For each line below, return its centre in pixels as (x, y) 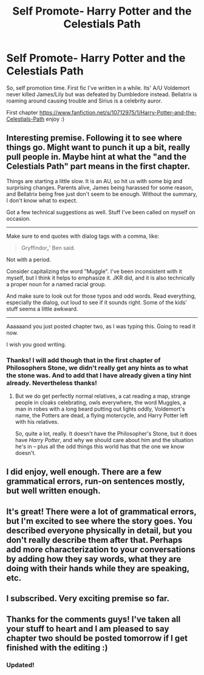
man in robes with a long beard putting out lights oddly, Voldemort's (100, 409)
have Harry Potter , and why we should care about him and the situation (104, 440)
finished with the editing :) (57, 647)
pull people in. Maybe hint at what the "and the (97, 157)
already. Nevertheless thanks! (52, 383)
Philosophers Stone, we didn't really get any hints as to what (97, 368)
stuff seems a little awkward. (42, 309)
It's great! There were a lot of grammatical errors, (101, 512)
